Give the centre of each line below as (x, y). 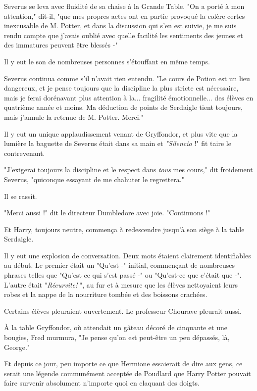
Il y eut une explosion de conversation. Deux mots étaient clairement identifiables (128, 255)
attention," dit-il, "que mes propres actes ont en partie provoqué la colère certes (125, 16)
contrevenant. (25, 153)
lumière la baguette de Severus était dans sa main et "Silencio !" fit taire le (118, 143)
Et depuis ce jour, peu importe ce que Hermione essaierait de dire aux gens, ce (123, 364)
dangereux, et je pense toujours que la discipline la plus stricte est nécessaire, (121, 88)
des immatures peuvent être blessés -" (61, 45)
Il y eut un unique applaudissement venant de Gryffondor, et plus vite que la (121, 133)
